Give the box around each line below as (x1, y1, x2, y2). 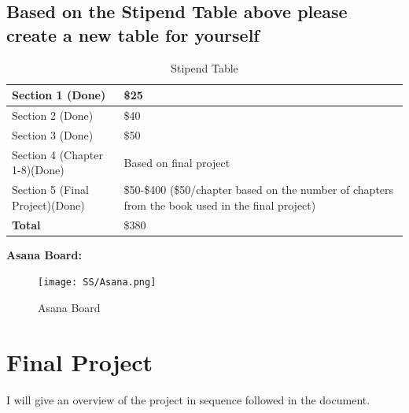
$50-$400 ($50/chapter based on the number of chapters (123, 181, 394, 198)
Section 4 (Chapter (12, 146, 103, 162)
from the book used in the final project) (123, 196, 316, 213)
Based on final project (123, 154, 230, 170)
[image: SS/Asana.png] (38, 277, 157, 288)
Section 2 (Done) (12, 107, 94, 124)
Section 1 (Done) (12, 87, 106, 103)
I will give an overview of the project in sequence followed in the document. (6, 391, 370, 407)
